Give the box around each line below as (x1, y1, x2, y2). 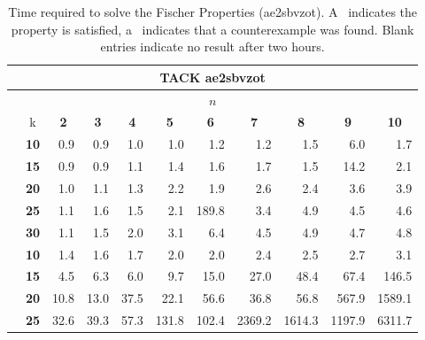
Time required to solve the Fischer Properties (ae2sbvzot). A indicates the (8, 3, 418, 20)
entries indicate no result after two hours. (100, 37, 325, 56)
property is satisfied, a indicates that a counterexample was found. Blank (11, 19, 414, 38)
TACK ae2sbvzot (159, 67, 266, 86)
